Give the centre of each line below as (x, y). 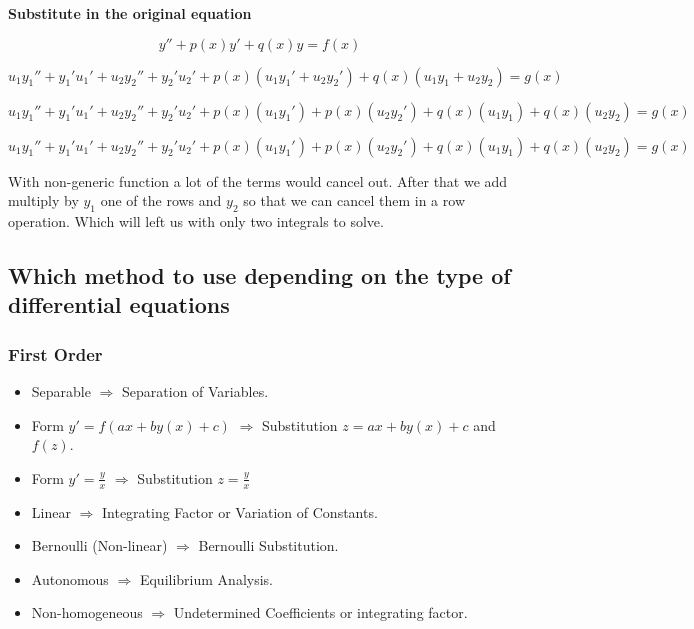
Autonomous (70, 578)
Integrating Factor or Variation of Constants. (239, 511)
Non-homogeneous (87, 612)
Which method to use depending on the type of (259, 274)
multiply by (43, 200)
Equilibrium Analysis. (206, 578)
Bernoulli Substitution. (268, 545)
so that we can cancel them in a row (354, 200)
